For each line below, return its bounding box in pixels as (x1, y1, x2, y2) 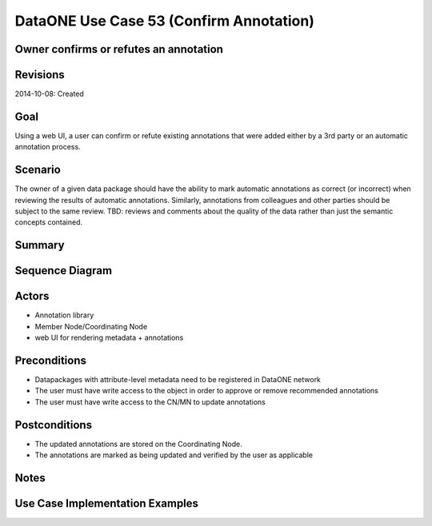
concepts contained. (14, 217, 83, 227)
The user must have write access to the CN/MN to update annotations (34, 396, 266, 407)
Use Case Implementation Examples (14, 496, 199, 510)
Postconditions (14, 418, 92, 432)
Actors (14, 289, 50, 303)
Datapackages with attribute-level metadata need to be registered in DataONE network (34, 375, 322, 385)
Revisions (14, 68, 66, 82)
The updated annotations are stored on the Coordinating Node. (34, 439, 243, 448)
